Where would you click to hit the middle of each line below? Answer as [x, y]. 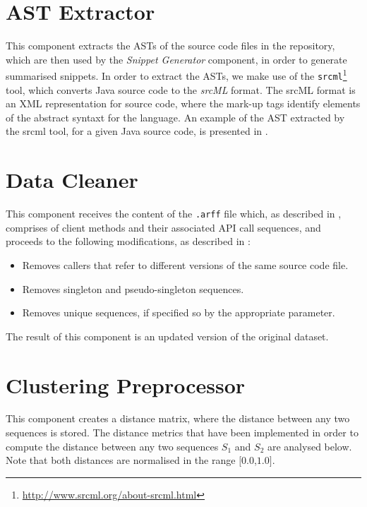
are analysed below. [309, 446]
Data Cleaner [72, 180]
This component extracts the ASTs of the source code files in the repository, [170, 46]
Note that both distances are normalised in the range [121, 460]
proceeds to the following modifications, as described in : [128, 241]
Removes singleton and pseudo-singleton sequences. [133, 288]
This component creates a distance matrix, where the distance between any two [178, 418]
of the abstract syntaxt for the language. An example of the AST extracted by [175, 117]
